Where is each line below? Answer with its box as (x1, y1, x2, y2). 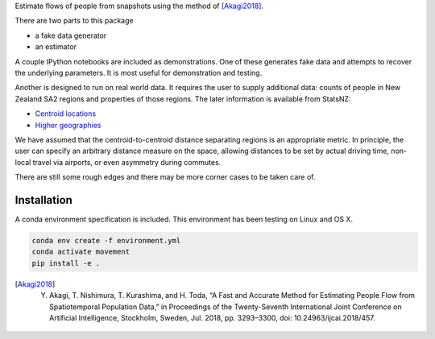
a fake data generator (35, 31, 107, 40)
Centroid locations (35, 109, 97, 118)
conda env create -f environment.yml (31, 236, 181, 245)
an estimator (35, 42, 77, 52)
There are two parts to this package (14, 16, 134, 26)
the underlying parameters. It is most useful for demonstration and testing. (14, 68, 263, 77)
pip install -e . (31, 258, 101, 267)
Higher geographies (35, 120, 101, 130)
